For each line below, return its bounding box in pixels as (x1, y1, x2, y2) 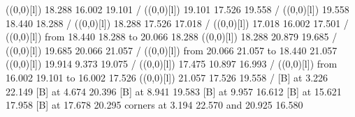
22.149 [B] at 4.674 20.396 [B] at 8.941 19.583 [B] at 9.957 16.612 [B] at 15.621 (6, 84, 342, 98)
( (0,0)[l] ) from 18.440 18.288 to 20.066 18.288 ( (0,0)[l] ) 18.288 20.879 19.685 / (6, 29, 338, 44)
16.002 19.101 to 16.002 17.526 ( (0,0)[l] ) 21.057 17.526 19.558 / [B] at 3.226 (6, 70, 328, 84)
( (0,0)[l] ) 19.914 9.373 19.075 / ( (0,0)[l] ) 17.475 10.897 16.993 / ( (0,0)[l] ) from (6, 56, 338, 71)
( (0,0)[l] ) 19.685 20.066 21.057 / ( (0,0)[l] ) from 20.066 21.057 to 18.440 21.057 (6, 42, 338, 57)
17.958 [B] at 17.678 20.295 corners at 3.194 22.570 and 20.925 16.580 (6, 97, 303, 112)
